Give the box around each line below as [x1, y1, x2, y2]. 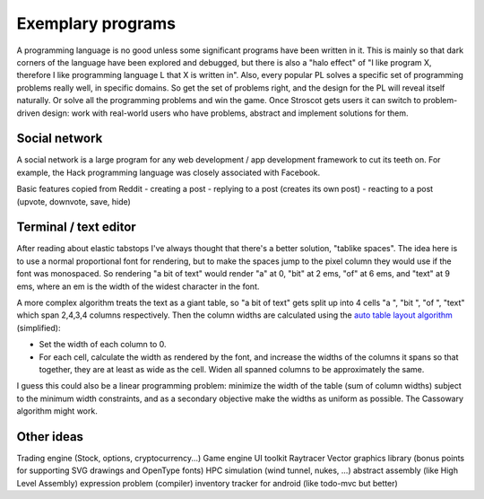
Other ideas [16, 429, 84, 444]
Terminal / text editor [16, 220, 136, 235]
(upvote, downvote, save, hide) [16, 196, 132, 206]
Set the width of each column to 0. [39, 339, 167, 350]
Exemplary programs [16, 13, 177, 33]
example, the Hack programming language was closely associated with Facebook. [16, 167, 321, 178]
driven [16, 108, 40, 118]
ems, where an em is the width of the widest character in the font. [16, 281, 260, 292]
